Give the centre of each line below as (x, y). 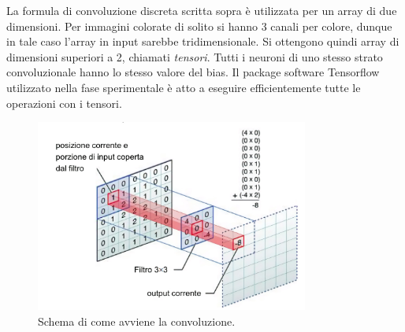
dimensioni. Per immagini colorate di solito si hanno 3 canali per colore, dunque (199, 26)
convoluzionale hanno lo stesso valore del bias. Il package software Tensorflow (193, 72)
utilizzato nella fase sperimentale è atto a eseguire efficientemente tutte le (184, 87)
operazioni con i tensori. (64, 103)
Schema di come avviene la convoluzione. (137, 321)
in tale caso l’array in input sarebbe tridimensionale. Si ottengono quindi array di (203, 41)
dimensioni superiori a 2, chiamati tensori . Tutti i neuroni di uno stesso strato (195, 56)
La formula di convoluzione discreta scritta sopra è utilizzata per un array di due (202, 10)
